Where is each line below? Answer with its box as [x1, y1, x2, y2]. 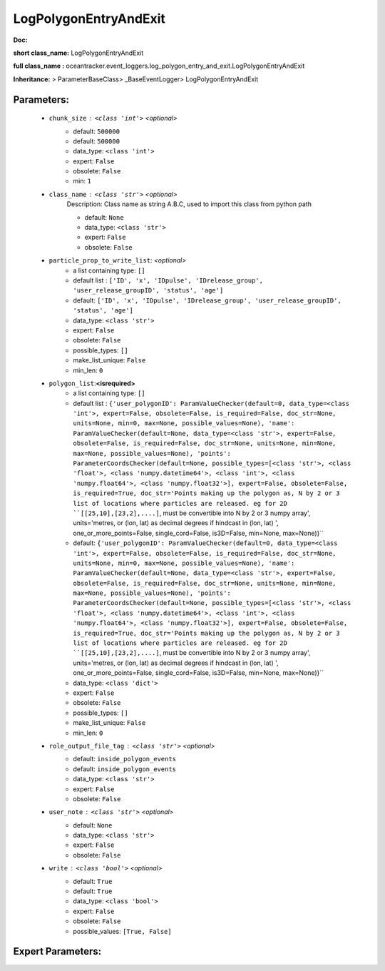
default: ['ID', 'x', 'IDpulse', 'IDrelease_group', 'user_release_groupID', [73, 296, 342, 305]
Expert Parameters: [13, 945, 102, 957]
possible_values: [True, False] [73, 927, 172, 935]
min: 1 [73, 177, 92, 185]
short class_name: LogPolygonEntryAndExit [13, 49, 144, 57]
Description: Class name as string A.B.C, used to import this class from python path [66, 200, 312, 208]
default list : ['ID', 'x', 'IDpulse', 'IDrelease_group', [73, 275, 264, 285]
